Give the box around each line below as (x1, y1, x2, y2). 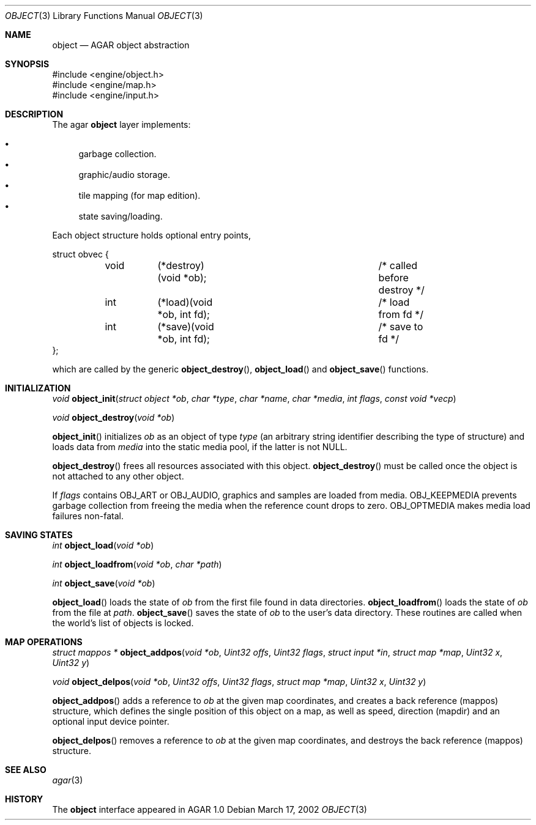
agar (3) (52, 775, 83, 785)
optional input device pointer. (52, 716, 169, 727)
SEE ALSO (5, 764, 47, 775)
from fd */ (378, 308, 423, 320)
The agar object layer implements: (52, 119, 191, 130)
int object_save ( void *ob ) (52, 578, 155, 588)
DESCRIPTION (5, 109, 64, 119)
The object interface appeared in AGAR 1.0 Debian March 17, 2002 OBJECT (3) (52, 804, 367, 815)
